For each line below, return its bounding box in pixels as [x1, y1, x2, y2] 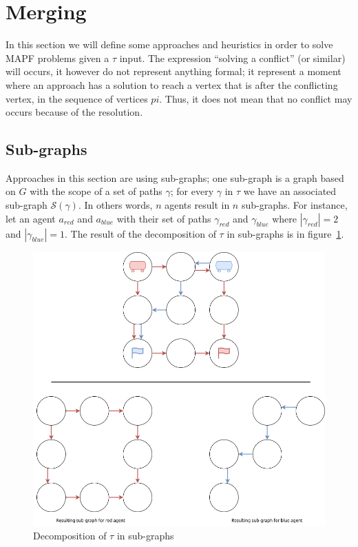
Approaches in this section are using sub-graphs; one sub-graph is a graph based [6, 170, 344, 185]
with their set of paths [116, 211, 211, 225]
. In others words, [78, 198, 153, 212]
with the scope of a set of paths [30, 184, 162, 198]
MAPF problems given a [6, 50, 109, 65]
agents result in [165, 198, 230, 212]
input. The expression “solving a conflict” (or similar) [119, 50, 346, 65]
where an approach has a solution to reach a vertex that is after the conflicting [6, 77, 338, 92]
